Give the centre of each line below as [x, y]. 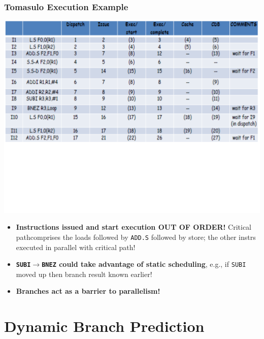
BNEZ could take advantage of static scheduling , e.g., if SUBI [144, 264]
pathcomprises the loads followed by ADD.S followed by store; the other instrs [136, 237]
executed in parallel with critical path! [76, 247]
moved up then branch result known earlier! [84, 274]
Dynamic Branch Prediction [104, 326]
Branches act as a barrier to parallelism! [88, 291]
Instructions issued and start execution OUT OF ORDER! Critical [134, 227]
